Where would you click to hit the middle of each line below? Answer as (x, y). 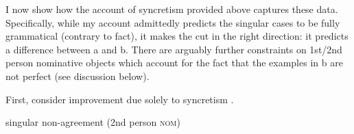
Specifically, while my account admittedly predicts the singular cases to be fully (173, 22)
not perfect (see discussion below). (78, 76)
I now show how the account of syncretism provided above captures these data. (172, 9)
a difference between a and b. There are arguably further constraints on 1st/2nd (174, 49)
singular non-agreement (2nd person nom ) (93, 122)
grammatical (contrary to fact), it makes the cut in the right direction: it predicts (177, 36)
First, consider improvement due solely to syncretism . (120, 99)
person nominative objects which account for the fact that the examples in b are (174, 63)
